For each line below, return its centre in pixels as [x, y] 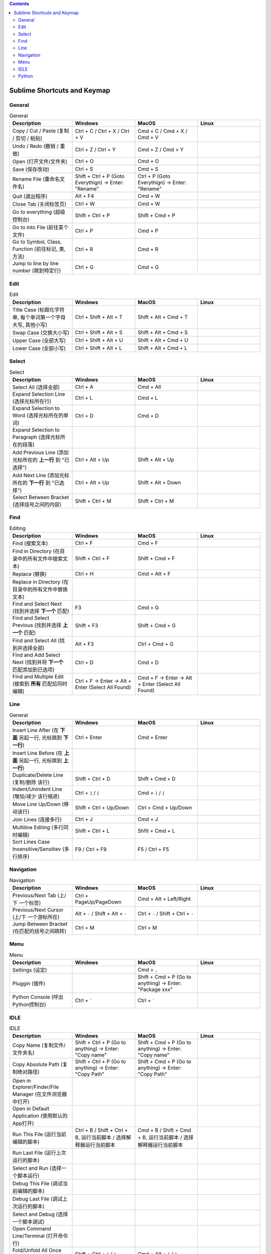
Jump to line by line [35, 263]
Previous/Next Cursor [38, 910]
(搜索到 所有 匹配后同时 [40, 684]
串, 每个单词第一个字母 [39, 317]
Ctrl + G [84, 267]
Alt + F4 [85, 196]
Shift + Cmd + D [157, 778]
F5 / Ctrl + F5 [153, 849]
